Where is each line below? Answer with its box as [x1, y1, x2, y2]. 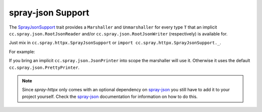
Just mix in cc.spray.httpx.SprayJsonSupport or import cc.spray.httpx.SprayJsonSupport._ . [9, 40, 222, 46]
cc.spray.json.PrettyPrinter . [9, 64, 80, 70]
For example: [9, 48, 35, 54]
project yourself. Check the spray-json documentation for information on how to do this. [22, 94, 198, 99]
